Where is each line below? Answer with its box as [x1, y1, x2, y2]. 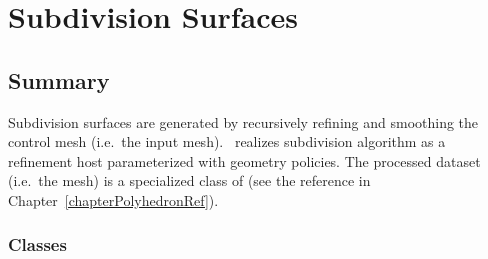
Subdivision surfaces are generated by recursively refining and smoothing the [8, 111, 479, 132]
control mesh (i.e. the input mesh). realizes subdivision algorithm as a [8, 131, 446, 152]
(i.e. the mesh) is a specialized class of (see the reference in [8, 170, 371, 191]
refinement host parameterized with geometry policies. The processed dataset [8, 150, 481, 171]
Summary [8, 64, 110, 95]
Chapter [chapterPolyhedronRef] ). [8, 189, 219, 210]
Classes [8, 232, 67, 257]
